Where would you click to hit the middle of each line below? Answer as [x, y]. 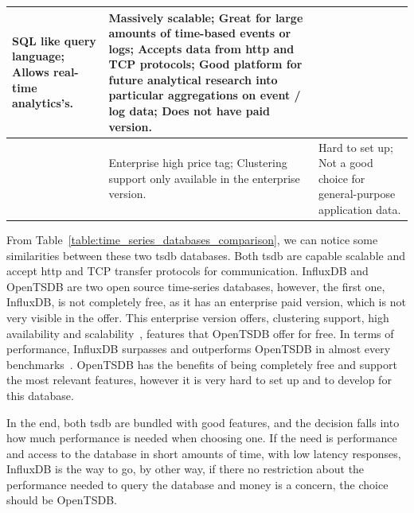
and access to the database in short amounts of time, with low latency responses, [204, 453]
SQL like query [54, 40]
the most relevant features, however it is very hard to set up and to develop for [199, 380]
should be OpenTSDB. [62, 500]
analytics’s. [43, 103]
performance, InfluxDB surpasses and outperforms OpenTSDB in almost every [199, 349]
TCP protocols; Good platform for [205, 64]
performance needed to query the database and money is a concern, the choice [197, 484]
